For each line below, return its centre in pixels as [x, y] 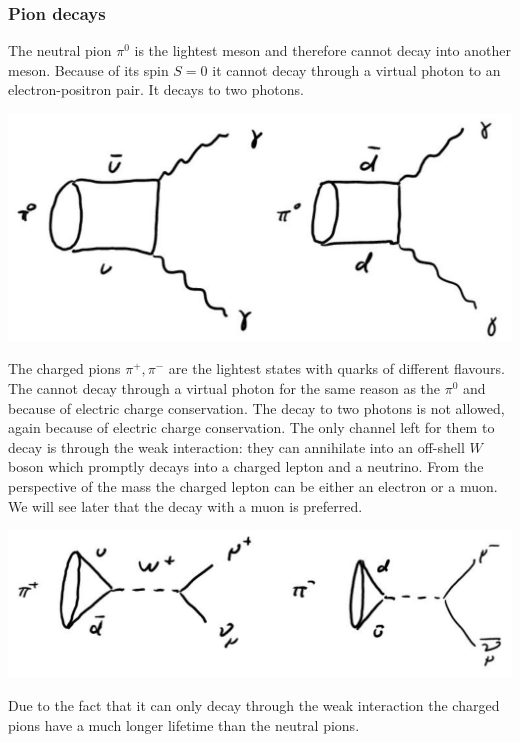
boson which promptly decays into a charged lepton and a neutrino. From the [246, 466]
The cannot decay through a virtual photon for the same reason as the [224, 388]
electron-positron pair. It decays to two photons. [156, 89]
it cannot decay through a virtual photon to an [356, 69]
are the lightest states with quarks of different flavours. [336, 368]
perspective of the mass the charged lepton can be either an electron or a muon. [253, 486]
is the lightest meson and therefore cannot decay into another [322, 50]
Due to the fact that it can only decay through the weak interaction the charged [254, 704]
